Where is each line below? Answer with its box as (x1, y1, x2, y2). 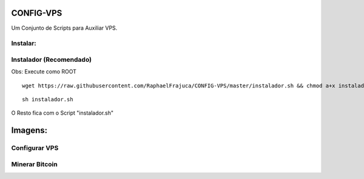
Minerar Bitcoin (11, 160, 58, 168)
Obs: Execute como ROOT (11, 68, 77, 75)
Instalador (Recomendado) (11, 55, 92, 64)
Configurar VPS (11, 144, 59, 152)
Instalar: (11, 39, 36, 48)
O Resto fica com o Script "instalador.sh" (11, 109, 113, 117)
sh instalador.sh (22, 96, 73, 103)
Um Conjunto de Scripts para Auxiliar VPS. (11, 24, 118, 32)
